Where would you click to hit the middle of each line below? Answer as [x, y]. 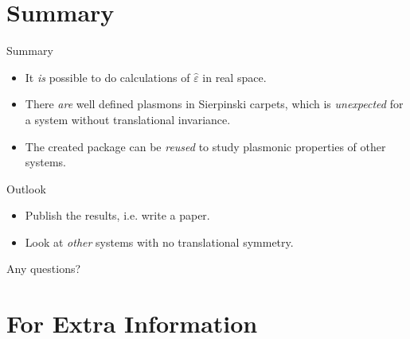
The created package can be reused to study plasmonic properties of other [205, 146]
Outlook [26, 188]
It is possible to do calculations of [107, 77]
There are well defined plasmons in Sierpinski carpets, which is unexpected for [214, 104]
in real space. [234, 77]
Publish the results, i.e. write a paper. [117, 215]
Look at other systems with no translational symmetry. [159, 242]
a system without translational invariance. [128, 119]
